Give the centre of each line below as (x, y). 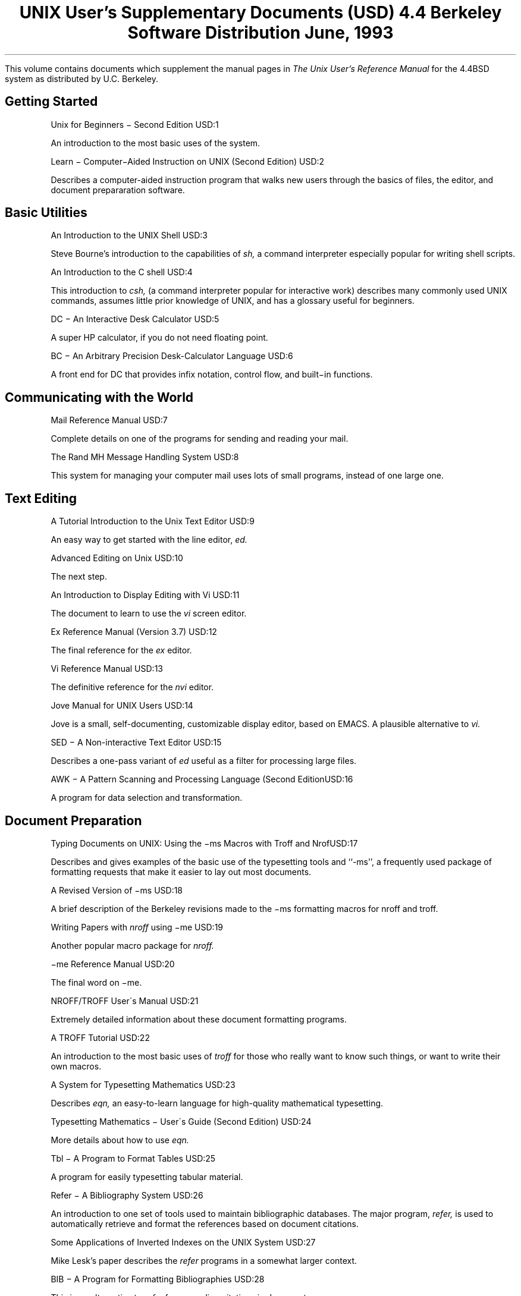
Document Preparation (73, 820)
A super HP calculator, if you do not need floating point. (159, 338)
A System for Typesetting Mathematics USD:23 (143, 1084)
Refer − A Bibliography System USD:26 (127, 1195)
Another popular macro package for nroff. (132, 945)
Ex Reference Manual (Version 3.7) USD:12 (134, 632)
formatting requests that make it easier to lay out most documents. (181, 872)
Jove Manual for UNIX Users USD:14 (122, 706)
